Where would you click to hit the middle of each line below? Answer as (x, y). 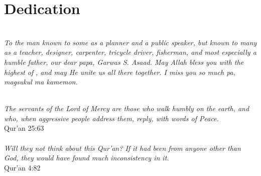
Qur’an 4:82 (22, 167)
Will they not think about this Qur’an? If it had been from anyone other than (122, 148)
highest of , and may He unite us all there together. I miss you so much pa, (120, 72)
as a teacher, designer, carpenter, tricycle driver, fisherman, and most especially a (130, 52)
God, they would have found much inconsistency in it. (87, 158)
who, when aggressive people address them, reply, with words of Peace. (111, 118)
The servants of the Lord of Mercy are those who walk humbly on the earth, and (127, 108)
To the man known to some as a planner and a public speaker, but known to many (130, 42)
